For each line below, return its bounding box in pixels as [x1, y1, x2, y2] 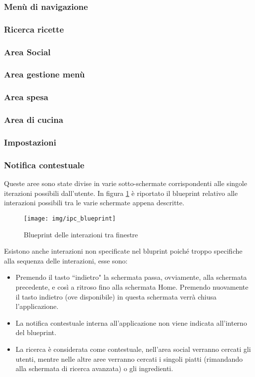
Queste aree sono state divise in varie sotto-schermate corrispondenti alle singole [4, 178, 247, 188]
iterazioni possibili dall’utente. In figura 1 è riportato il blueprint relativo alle [4, 188, 238, 198]
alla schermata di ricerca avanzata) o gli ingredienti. [15, 363, 173, 374]
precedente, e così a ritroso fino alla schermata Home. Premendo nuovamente [15, 281, 249, 292]
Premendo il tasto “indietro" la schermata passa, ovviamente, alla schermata [15, 272, 247, 282]
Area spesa [4, 91, 48, 103]
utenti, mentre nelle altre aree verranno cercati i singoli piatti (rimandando [15, 353, 243, 364]
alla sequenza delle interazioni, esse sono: [4, 255, 127, 265]
